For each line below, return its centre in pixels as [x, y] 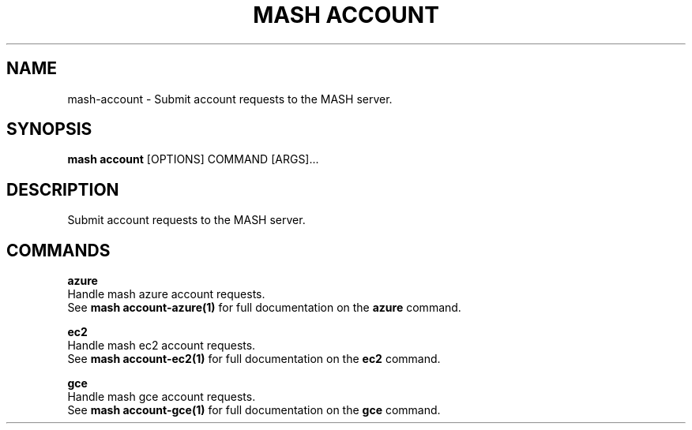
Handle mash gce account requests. [162, 397]
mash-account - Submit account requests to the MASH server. [230, 99]
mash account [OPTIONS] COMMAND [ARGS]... [193, 159]
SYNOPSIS [49, 129]
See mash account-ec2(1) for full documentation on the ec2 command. [254, 359]
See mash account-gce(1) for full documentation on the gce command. [254, 410]
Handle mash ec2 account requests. [162, 346]
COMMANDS [58, 250]
